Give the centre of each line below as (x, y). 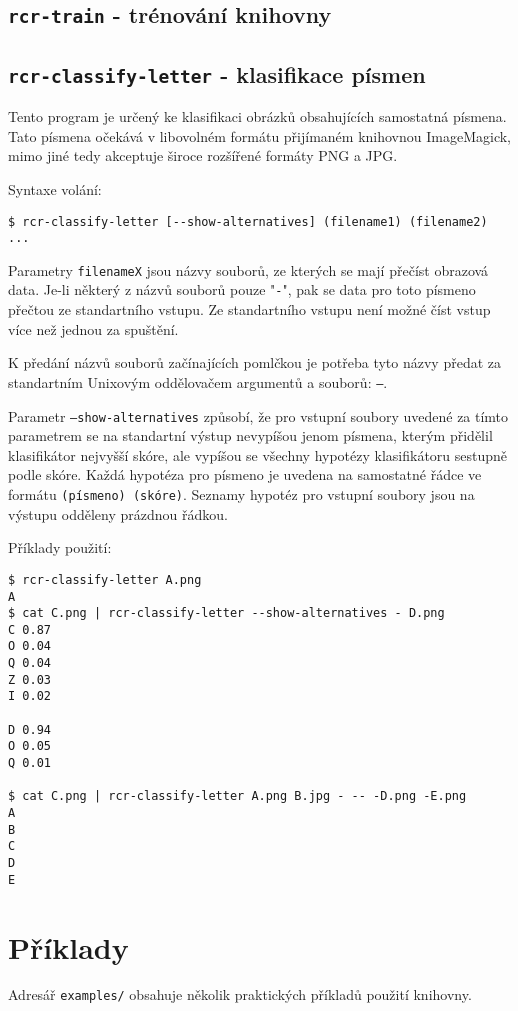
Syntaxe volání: (55, 188)
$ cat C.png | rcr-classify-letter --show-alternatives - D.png (226, 613)
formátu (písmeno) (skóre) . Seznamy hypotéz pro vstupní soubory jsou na (241, 494)
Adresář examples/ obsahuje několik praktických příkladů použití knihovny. (240, 994)
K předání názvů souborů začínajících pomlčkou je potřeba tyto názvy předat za (254, 362)
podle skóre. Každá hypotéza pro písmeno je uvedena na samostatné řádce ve (245, 474)
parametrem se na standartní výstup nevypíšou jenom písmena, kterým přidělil (250, 435)
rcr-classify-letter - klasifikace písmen (217, 73)
